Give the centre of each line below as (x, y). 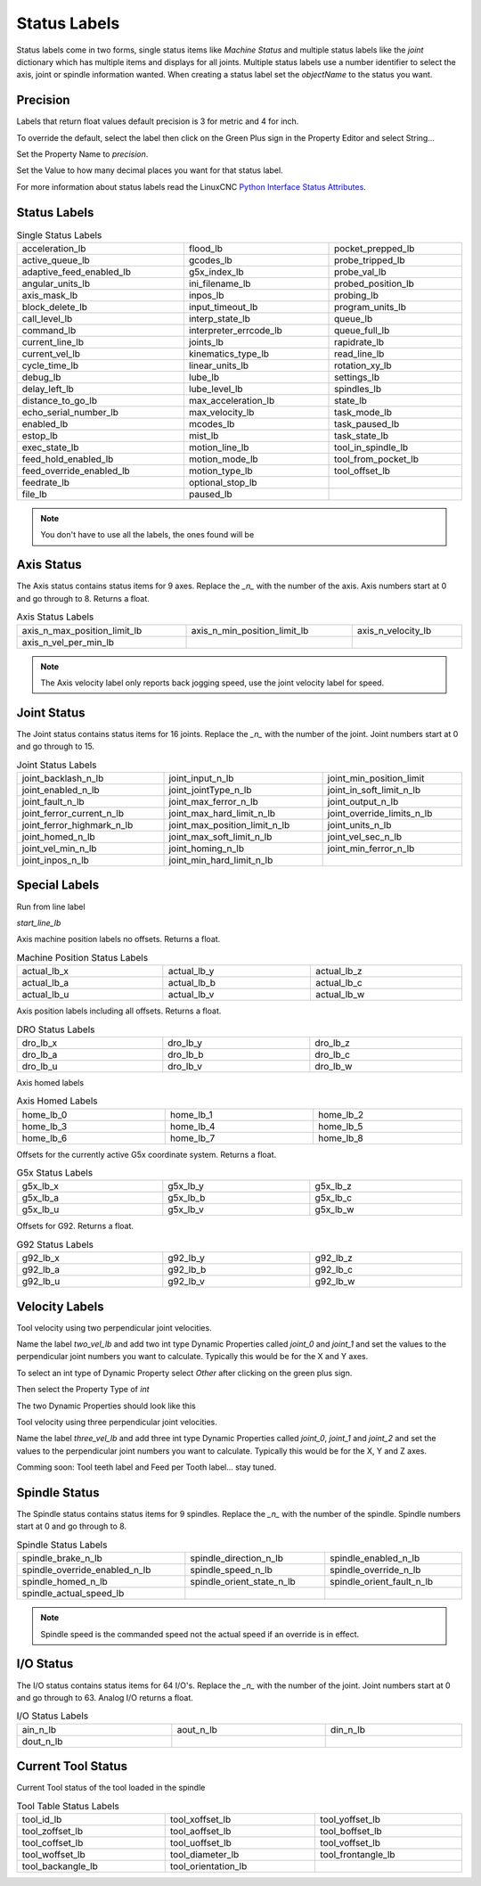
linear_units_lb (219, 365)
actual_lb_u (45, 995)
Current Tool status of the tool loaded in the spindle (111, 1788)
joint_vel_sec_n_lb (365, 836)
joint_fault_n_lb (53, 801)
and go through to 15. (56, 746)
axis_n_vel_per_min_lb (68, 642)
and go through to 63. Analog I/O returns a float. (105, 1697)
